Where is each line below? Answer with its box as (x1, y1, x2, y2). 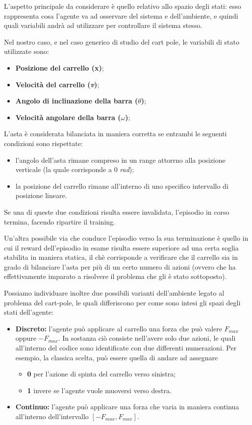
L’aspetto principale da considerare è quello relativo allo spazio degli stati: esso (4, 1, 241, 11)
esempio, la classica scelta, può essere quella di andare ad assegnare (15, 352, 218, 362)
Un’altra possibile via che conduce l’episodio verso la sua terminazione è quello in (4, 233, 249, 243)
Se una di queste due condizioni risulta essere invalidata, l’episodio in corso (4, 206, 229, 217)
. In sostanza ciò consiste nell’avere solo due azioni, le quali (58, 333, 236, 343)
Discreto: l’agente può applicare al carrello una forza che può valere (15, 323, 222, 333)
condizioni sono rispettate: (4, 138, 83, 148)
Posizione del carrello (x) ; (15, 62, 104, 73)
